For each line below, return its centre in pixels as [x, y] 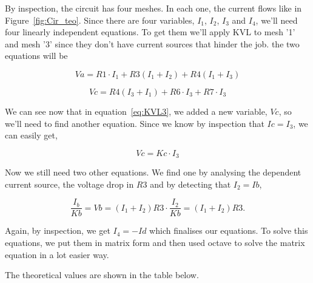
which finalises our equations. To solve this [229, 230]
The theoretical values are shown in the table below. [102, 275]
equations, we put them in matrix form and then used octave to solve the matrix [155, 243]
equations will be [36, 56]
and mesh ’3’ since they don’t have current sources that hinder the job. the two [152, 43]
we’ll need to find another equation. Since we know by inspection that [135, 123]
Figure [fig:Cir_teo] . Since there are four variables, [100, 20]
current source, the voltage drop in [69, 184]
